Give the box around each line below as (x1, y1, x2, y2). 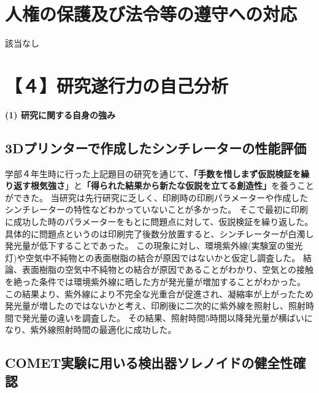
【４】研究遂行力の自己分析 (5, 72, 229, 97)
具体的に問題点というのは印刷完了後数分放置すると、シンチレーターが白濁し (5, 227, 314, 240)
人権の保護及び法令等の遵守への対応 (5, 1, 298, 26)
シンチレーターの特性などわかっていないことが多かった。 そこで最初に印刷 (5, 203, 308, 216)
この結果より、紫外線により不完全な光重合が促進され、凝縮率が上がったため (5, 287, 314, 300)
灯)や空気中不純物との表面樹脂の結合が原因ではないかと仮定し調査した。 (5, 251, 301, 264)
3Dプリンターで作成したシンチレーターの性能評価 (5, 138, 307, 157)
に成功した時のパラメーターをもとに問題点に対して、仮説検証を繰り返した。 (5, 215, 313, 228)
